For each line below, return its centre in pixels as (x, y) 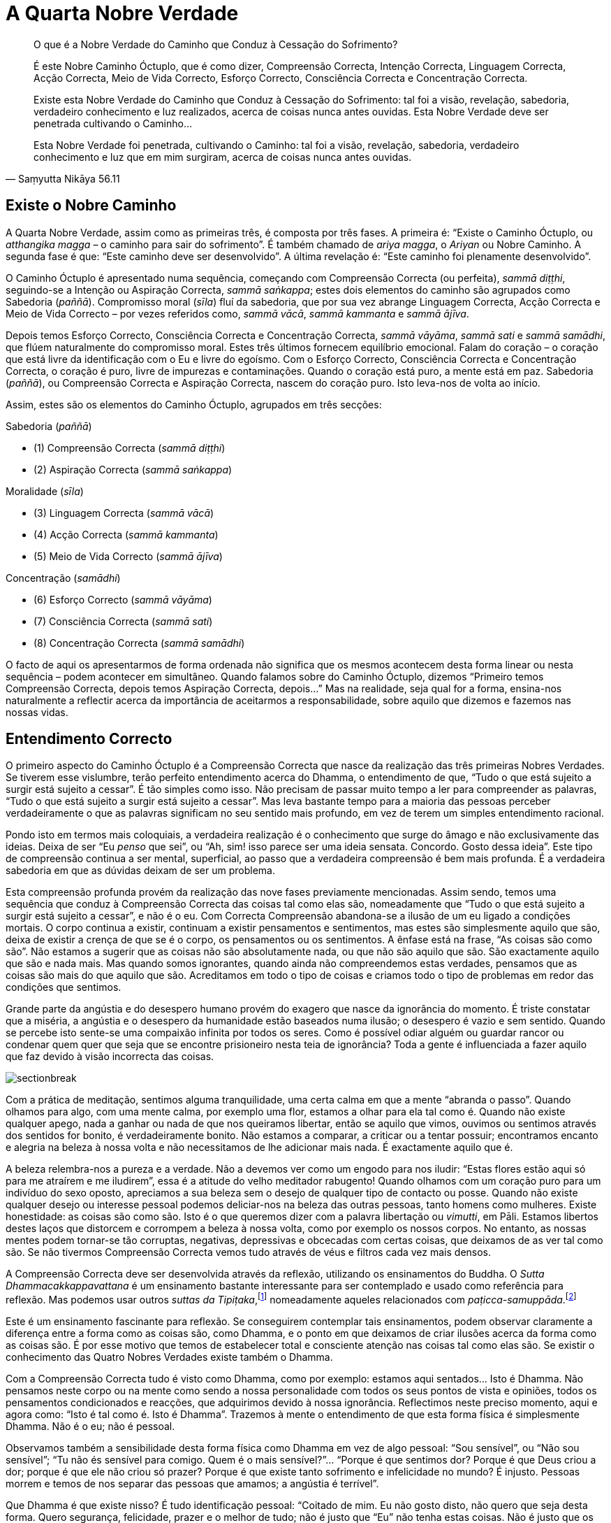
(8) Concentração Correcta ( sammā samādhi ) (139, 643)
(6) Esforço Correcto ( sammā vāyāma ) (123, 599)
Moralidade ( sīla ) (45, 491)
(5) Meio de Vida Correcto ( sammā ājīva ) (128, 556)
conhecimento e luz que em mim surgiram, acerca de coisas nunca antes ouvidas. (223, 157)
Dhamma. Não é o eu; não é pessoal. (90, 1427)
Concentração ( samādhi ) (63, 578)
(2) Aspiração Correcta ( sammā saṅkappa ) (133, 469)
